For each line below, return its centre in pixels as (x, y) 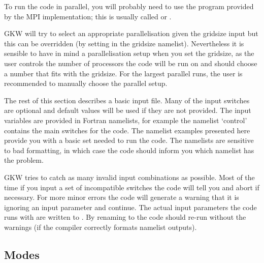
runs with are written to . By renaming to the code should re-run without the (125, 217)
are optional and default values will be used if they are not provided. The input (128, 110)
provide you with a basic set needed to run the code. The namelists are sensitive (129, 140)
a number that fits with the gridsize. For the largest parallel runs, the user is (123, 73)
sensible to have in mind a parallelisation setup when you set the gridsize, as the (129, 53)
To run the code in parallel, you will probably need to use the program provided (129, 6)
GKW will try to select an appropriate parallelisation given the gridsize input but (131, 33)
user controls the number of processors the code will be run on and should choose (131, 63)
